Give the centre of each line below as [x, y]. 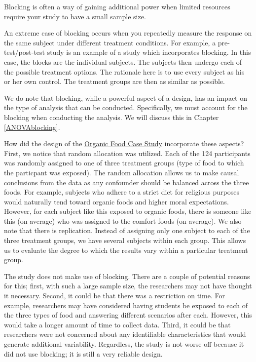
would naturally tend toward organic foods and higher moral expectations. [116, 201]
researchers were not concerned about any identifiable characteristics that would [125, 334]
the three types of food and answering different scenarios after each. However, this [128, 315]
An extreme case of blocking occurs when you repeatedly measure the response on [128, 33]
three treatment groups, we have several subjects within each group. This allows [125, 240]
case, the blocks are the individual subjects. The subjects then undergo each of [123, 61]
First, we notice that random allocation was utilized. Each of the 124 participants [127, 153]
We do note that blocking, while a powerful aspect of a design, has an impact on [126, 98]
